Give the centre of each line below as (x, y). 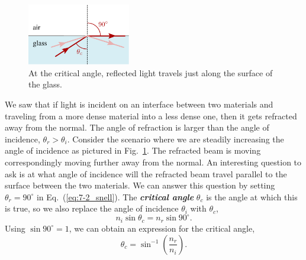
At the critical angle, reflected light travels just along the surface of (151, 72)
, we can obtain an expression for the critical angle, (162, 228)
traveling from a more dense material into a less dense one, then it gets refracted (151, 116)
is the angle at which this (252, 196)
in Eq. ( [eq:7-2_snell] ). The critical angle (115, 196)
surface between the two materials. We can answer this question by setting (140, 185)
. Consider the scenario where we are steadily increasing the (175, 139)
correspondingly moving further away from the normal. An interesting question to (153, 162)
